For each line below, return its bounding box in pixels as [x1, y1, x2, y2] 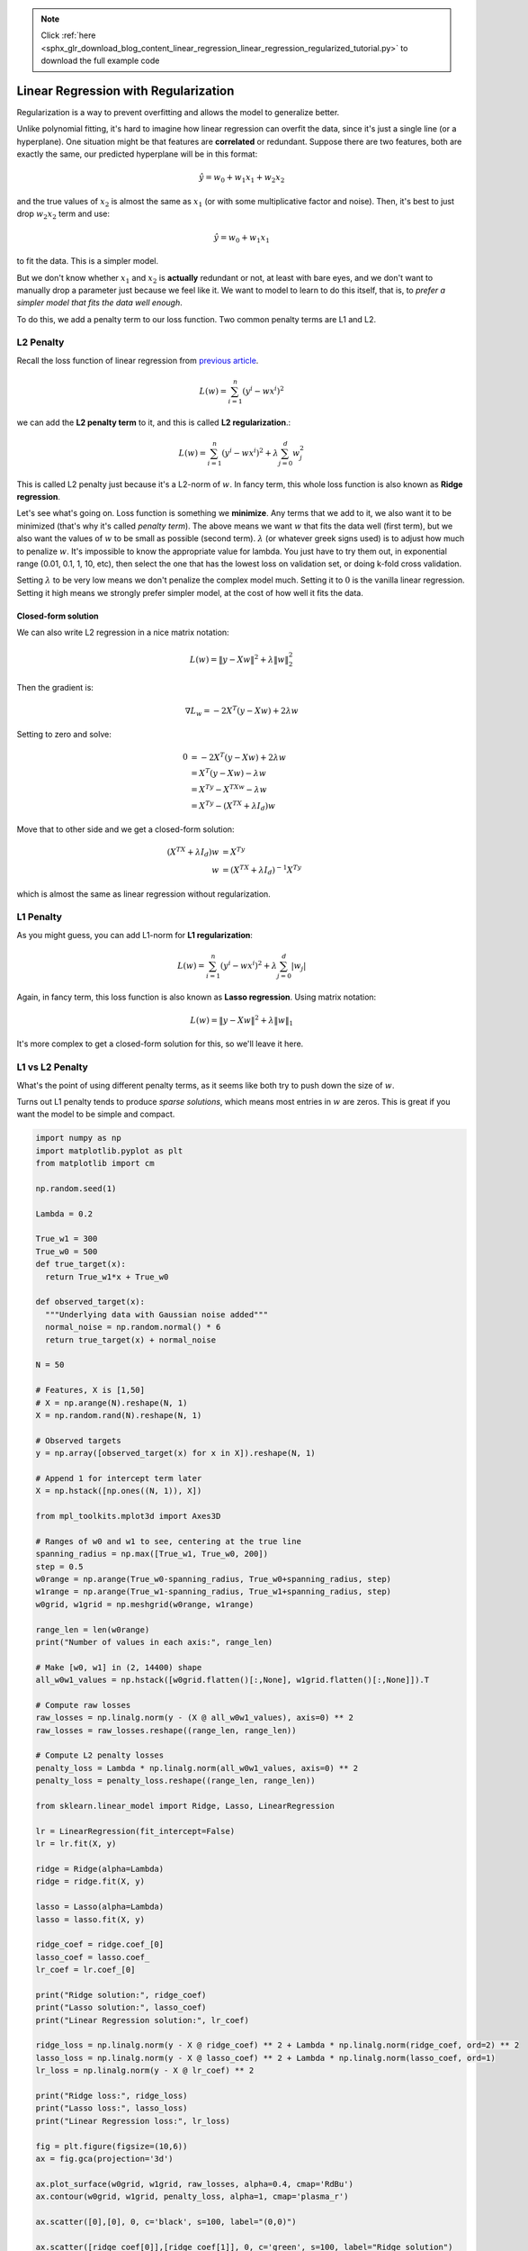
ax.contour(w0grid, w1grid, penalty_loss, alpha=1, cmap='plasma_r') [35, 2192, 349, 2201]
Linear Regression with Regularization [16, 83, 235, 98]
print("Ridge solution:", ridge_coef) [35, 1990, 207, 2000]
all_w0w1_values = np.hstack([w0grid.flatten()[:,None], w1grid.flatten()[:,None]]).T [35, 1675, 430, 1686]
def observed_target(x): [35, 1297, 146, 1307]
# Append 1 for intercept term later [35, 1473, 202, 1483]
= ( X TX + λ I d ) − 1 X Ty [221, 863, 302, 877]
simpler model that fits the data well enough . [16, 297, 183, 308]
